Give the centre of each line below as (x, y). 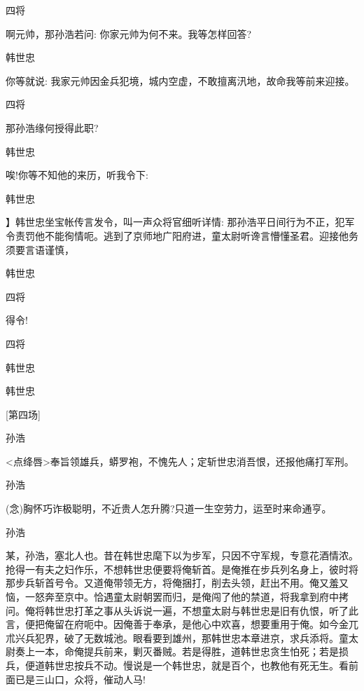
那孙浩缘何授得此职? (52, 127)
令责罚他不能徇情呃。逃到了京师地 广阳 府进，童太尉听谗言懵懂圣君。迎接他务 (182, 235)
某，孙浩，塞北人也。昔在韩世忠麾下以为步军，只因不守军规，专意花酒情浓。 (182, 555)
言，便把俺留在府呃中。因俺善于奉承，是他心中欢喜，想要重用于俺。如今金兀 (182, 624)
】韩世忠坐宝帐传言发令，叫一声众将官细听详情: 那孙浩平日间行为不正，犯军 (180, 222)
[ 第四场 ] (23, 414)
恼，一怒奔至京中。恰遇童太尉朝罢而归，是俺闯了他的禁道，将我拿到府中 (172, 597)
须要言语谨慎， (40, 249)
